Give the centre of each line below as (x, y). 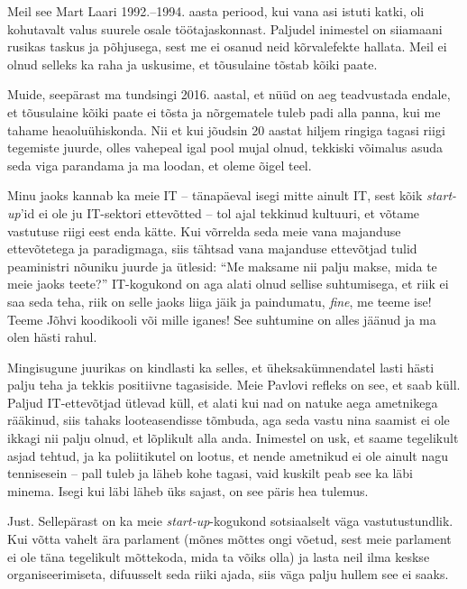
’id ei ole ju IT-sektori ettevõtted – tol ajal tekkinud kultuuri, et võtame (220, 212)
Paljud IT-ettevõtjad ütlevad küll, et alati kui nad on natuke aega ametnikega (223, 402)
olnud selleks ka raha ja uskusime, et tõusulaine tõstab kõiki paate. (192, 64)
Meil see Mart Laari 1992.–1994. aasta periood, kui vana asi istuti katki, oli (216, 11)
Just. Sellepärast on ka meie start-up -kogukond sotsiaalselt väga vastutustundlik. (230, 521)
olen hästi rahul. (52, 337)
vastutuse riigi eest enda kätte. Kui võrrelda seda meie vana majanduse (204, 230)
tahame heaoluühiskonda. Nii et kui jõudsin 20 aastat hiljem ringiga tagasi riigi (226, 129)
